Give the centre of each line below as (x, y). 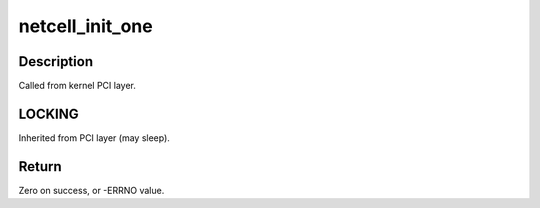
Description (56, 61)
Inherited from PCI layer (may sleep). (94, 137)
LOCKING (48, 113)
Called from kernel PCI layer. (77, 86)
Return (40, 166)
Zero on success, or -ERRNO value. (91, 190)
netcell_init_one (86, 26)
